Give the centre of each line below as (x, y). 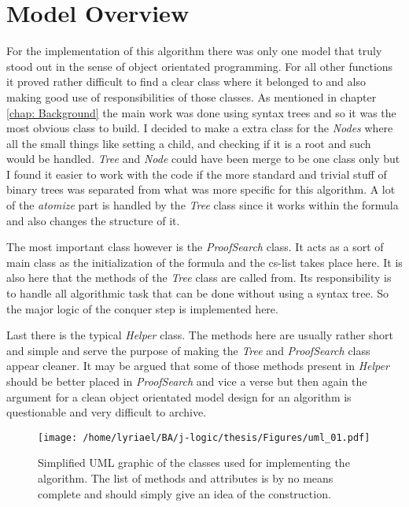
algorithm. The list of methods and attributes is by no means (186, 478)
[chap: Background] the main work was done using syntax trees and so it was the (201, 112)
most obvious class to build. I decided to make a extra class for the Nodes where (200, 128)
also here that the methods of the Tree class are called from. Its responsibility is (199, 278)
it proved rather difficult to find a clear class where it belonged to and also (186, 81)
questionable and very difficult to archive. (107, 412)
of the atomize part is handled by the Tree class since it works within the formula (203, 205)
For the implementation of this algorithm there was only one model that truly (194, 51)
